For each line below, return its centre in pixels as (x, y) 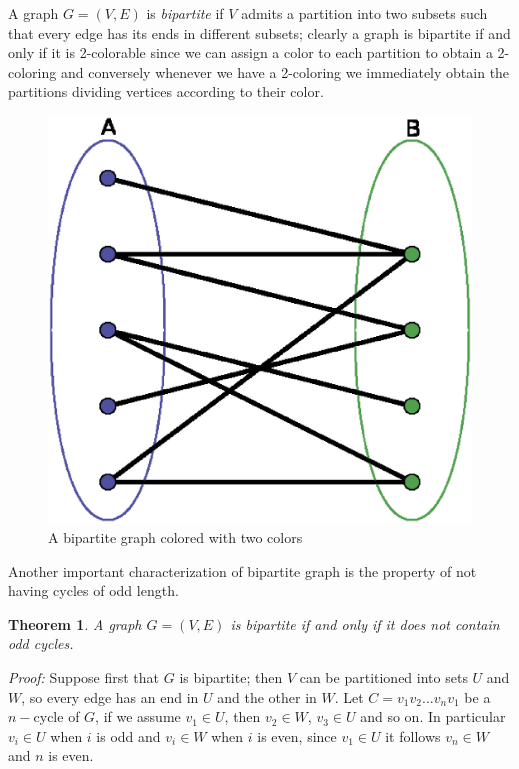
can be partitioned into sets (383, 676)
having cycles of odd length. (93, 590)
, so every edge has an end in (110, 696)
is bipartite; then (231, 676)
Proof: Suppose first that (84, 676)
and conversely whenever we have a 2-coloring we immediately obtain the (285, 71)
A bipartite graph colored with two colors (175, 536)
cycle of (56, 716)
